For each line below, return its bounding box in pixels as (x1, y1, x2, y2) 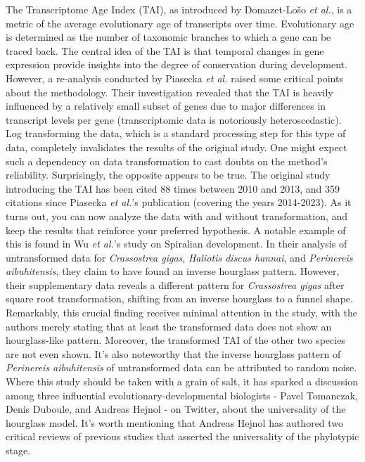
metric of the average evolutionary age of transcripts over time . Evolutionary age (6, 15, 354, 30)
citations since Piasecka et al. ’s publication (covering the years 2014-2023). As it (6, 195, 352, 210)
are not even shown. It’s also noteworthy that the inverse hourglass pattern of (6, 346, 341, 361)
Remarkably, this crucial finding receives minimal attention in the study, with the (6, 305, 357, 320)
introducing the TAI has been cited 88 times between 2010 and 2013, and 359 (6, 181, 340, 195)
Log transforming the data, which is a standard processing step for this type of (6, 126, 346, 141)
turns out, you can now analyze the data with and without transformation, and (6, 208, 348, 223)
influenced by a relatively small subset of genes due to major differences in (6, 98, 326, 113)
